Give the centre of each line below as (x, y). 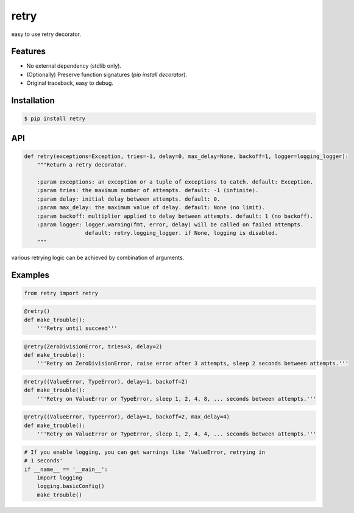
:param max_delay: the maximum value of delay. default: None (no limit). (151, 208)
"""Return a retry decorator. (82, 165)
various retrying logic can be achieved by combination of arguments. (98, 257)
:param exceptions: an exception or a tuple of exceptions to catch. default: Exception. (175, 182)
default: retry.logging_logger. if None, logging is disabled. (182, 233)
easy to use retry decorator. (46, 34)
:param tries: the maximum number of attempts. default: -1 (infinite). (148, 190)
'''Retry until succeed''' (77, 328)
